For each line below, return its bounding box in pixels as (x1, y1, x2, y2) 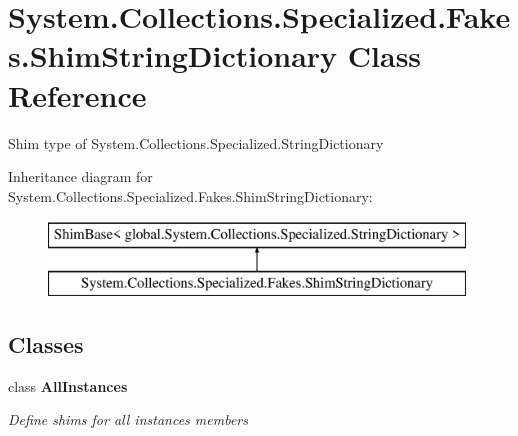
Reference (8, 74, 147, 115)
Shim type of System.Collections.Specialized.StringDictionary (8, 132, 384, 153)
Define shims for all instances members (8, 409, 248, 430)
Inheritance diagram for (8, 166, 153, 187)
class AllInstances (8, 375, 128, 396)
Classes (8, 328, 84, 359)
